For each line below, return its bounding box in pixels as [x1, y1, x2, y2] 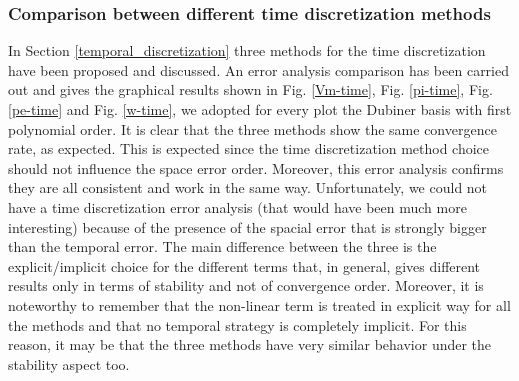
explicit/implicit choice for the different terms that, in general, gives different [8, 255, 481, 276]
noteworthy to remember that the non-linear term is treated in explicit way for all [8, 294, 511, 315]
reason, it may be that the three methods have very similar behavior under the [8, 334, 492, 355]
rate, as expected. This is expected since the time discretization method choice [8, 138, 490, 159]
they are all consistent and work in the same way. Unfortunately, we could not [8, 177, 488, 198]
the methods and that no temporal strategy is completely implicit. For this [8, 314, 467, 335]
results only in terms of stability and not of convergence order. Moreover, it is [8, 275, 484, 296]
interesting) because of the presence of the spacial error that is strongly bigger [8, 216, 487, 237]
